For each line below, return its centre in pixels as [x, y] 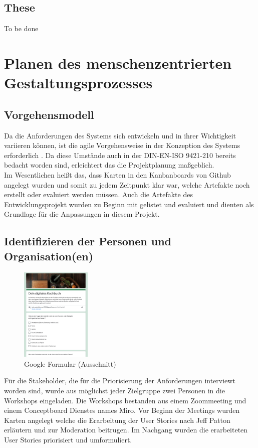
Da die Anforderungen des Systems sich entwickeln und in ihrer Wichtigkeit [120, 135]
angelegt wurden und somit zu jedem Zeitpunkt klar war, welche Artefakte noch [127, 184]
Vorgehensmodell [49, 114]
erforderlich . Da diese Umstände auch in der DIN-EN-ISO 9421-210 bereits [120, 155]
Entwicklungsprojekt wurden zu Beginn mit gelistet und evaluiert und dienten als [129, 204]
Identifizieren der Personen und [88, 241]
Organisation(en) [49, 256]
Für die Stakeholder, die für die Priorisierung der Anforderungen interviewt [120, 381]
